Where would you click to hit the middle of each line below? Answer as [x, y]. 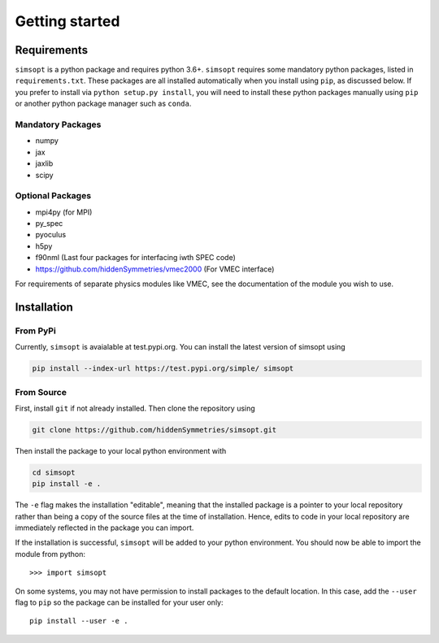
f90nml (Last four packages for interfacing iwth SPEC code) [135, 258]
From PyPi [35, 331]
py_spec [49, 224]
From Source [41, 392]
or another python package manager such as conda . [103, 104]
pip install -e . [67, 484]
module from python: [50, 554]
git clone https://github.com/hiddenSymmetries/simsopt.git [154, 430]
